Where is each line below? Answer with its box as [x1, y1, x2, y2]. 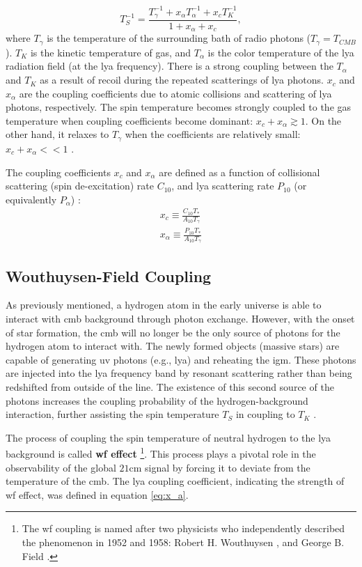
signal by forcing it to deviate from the [145, 460, 310, 474]
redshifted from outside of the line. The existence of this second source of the [6, 380, 334, 394]
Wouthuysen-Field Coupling [6, 265, 212, 286]
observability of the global [6, 460, 116, 474]
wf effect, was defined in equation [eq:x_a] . [6, 487, 189, 502]
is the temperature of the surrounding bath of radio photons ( [47, 31, 311, 45]
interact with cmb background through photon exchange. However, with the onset [6, 311, 355, 326]
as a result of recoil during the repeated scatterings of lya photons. [40, 72, 324, 87]
